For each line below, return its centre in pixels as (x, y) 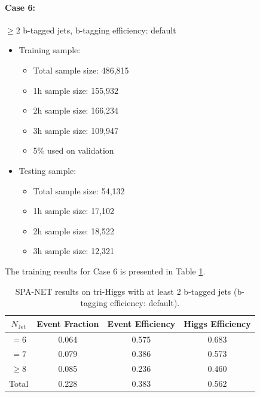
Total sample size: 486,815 (81, 70)
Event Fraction (68, 323)
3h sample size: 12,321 (74, 251)
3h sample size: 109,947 (76, 130)
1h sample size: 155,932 (76, 90)
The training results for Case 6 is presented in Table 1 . (105, 271)
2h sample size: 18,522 (74, 230)
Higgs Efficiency (217, 323)
